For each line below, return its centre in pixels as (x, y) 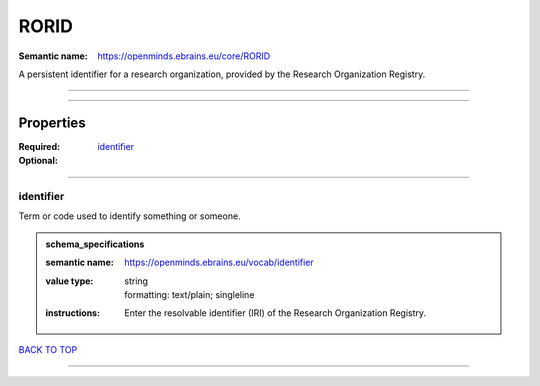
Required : (39, 146)
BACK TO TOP (48, 349)
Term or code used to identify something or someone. (129, 216)
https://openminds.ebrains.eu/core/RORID (184, 56)
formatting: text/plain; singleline (189, 294)
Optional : (38, 161)
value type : (69, 281)
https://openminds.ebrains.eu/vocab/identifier (219, 262)
